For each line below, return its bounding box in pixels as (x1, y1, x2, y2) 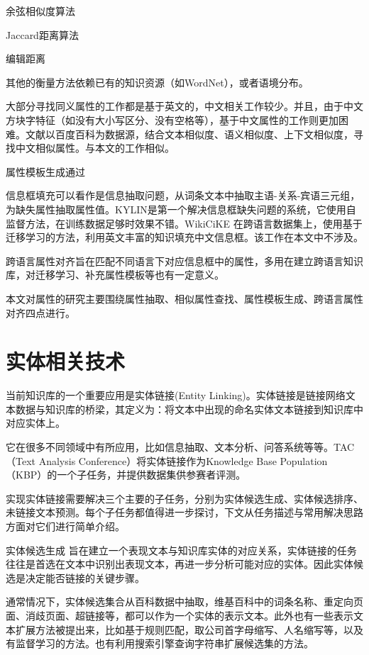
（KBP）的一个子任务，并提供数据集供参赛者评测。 (6, 467, 246, 482)
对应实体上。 (6, 415, 65, 430)
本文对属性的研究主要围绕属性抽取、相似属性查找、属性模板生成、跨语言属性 (6, 291, 363, 306)
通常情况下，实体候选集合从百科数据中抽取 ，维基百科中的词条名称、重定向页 (6, 594, 363, 609)
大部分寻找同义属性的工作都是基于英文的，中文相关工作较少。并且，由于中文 (6, 99, 363, 113)
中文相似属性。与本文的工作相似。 (15, 140, 175, 155)
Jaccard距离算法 (6, 27, 79, 42)
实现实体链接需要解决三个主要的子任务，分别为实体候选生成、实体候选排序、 (6, 491, 363, 505)
